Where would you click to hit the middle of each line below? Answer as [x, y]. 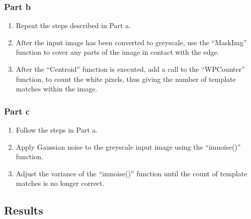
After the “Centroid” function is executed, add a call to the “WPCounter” [130, 69]
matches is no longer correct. [60, 183]
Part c [17, 111]
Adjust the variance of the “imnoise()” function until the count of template [132, 173]
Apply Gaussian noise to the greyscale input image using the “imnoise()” [128, 146]
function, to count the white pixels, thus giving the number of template [126, 79]
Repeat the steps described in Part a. [73, 25]
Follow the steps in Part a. [57, 130]
